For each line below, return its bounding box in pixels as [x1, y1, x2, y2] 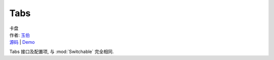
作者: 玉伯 [9, 32, 30, 38]
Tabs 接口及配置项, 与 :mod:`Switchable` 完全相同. [9, 48, 114, 54]
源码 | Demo [9, 39, 35, 45]
